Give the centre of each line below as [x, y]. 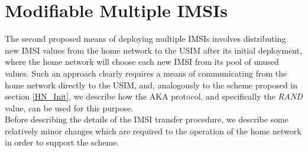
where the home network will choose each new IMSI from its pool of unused [142, 62]
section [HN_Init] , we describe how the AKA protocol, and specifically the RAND [154, 96]
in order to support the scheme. [62, 142]
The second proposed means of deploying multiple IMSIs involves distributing [145, 39]
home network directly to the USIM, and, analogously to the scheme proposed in [151, 85]
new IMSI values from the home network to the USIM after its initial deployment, [154, 50]
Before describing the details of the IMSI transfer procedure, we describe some [147, 119]
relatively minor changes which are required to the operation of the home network [153, 130]
